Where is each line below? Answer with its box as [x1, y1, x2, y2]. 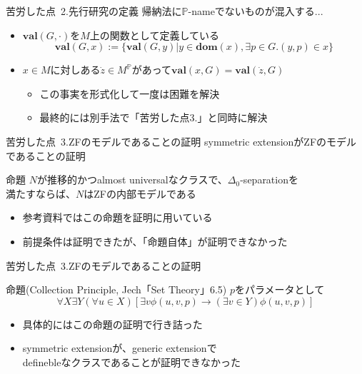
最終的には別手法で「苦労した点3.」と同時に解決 [39, 110, 268, 125]
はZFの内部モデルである [84, 186, 196, 201]
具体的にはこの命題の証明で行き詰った [22, 316, 203, 331]
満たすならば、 [6, 186, 76, 201]
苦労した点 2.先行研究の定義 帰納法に [6, 4, 182, 18]
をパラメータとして [234, 282, 325, 297]
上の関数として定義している [89, 27, 219, 42]
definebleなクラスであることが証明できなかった [22, 354, 241, 369]
